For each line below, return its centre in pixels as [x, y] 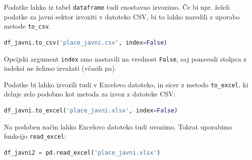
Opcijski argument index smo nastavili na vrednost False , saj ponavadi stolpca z [125, 58]
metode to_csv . [27, 26]
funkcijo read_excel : [35, 136]
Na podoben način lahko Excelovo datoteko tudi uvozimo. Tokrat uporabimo [118, 126]
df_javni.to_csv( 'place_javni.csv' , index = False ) [86, 42]
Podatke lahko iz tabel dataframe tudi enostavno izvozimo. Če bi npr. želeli [117, 7]
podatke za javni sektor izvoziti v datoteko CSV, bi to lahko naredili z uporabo [122, 16]
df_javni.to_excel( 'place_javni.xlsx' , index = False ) [91, 111]
